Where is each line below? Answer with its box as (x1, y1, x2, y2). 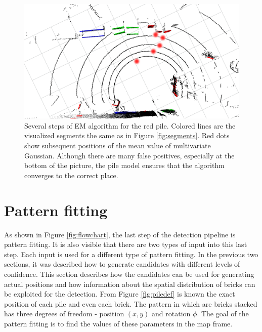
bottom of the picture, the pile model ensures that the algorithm (24, 160, 225, 171)
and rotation (152, 308, 191, 319)
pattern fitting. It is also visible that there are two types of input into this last (4, 239, 247, 250)
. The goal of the (197, 308, 249, 319)
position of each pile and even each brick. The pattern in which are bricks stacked (4, 298, 257, 309)
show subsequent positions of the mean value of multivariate (24, 140, 211, 151)
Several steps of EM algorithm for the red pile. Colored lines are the (24, 120, 236, 131)
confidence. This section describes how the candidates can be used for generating (4, 268, 254, 279)
